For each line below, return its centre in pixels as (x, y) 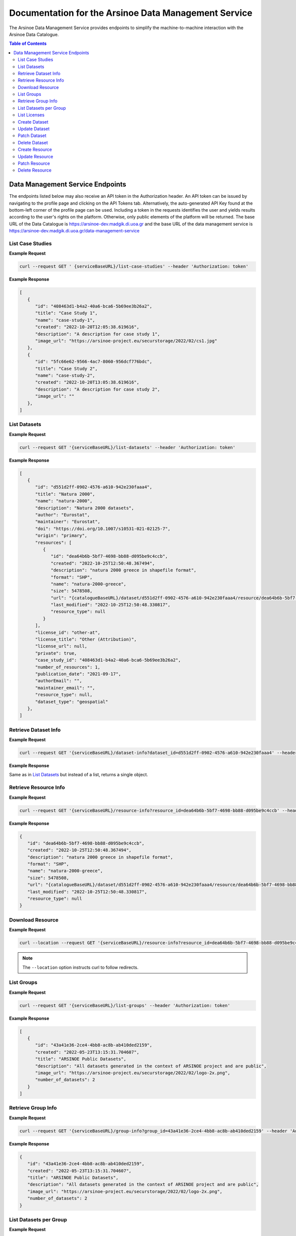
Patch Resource (34, 163)
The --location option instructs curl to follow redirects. (80, 967)
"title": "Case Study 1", (67, 313)
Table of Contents (28, 44)
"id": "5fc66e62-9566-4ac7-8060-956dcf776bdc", (94, 362)
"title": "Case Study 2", (67, 369)
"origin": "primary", (61, 536)
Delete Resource (35, 170)
